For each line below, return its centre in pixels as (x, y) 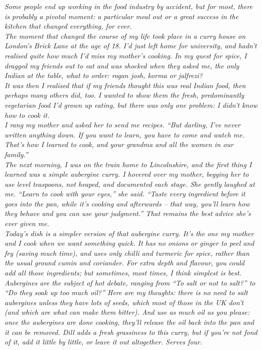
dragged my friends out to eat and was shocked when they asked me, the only (122, 65)
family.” (16, 154)
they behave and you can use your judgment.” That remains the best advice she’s (128, 213)
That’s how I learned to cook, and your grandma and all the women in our (119, 144)
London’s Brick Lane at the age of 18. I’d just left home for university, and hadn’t (131, 46)
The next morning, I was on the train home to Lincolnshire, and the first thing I (128, 164)
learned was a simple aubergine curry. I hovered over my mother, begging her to (127, 174)
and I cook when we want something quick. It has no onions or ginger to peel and (129, 243)
